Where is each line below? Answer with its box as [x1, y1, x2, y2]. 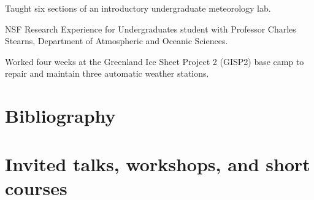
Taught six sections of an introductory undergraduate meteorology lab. [5, 2, 271, 14]
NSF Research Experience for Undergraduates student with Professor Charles [5, 22, 296, 35]
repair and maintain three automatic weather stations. [5, 67, 209, 80]
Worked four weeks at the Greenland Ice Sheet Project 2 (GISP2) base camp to [5, 55, 304, 67]
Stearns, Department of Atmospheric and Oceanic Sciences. [5, 34, 228, 47]
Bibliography [5, 103, 116, 128]
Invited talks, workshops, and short [5, 151, 310, 176]
